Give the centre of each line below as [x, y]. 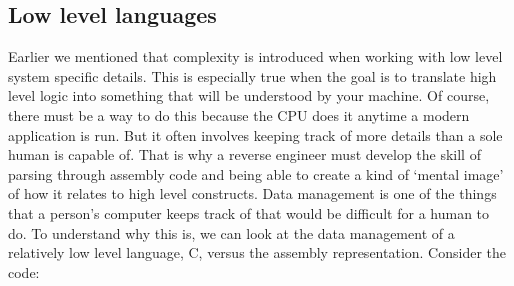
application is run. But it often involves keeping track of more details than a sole [255, 134]
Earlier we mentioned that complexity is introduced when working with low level [255, 56]
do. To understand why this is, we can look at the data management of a [231, 232]
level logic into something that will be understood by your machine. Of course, [249, 95]
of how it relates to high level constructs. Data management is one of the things [252, 193]
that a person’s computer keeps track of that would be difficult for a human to [249, 212]
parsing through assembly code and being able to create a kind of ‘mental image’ [256, 173]
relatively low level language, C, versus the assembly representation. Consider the [257, 252]
